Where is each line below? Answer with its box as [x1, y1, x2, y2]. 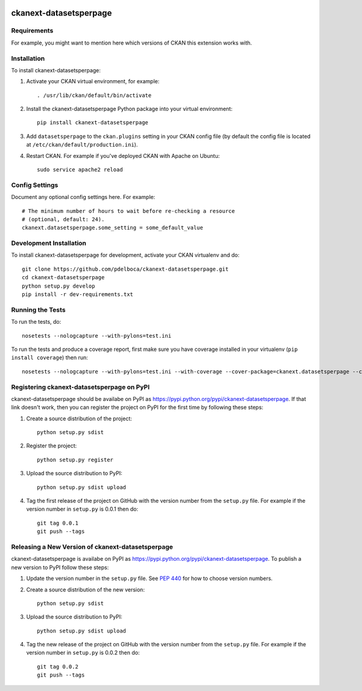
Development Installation [11, 239, 87, 247]
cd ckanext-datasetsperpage [22, 274, 105, 281]
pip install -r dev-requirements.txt [22, 291, 134, 298]
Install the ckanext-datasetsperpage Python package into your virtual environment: [26, 106, 233, 113]
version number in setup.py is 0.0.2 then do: [26, 649, 140, 657]
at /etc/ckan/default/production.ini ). [26, 141, 138, 148]
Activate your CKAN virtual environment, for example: [26, 78, 160, 85]
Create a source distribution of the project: [26, 415, 132, 422]
